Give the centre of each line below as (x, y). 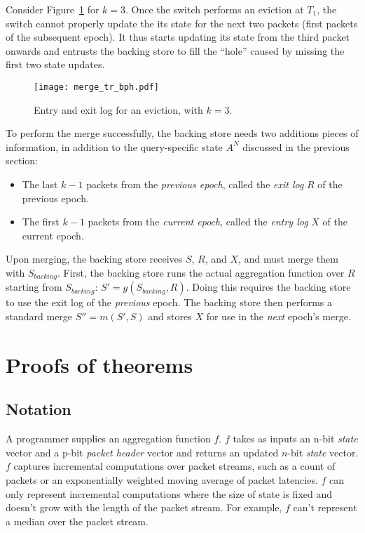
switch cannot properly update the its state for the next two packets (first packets (182, 23)
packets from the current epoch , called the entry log (198, 222)
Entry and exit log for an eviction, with (118, 109)
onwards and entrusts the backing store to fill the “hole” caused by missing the (175, 50)
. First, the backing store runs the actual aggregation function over (201, 272)
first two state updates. (55, 64)
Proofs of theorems (99, 364)
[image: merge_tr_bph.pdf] (96, 87)
